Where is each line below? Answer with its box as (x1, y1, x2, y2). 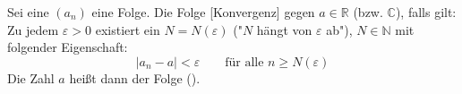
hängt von (256, 20, 312, 38)
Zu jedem (7, 20, 59, 38)
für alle (225, 56, 264, 69)
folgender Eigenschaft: (7, 38, 128, 56)
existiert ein (95, 20, 160, 38)
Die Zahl (7, 68, 55, 87)
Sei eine (7, 3, 49, 21)
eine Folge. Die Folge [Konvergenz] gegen (91, 3, 315, 21)
